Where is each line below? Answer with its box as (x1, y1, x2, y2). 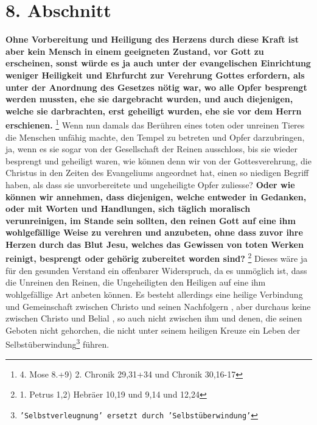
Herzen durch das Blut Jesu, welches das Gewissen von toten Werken (5, 237, 304, 250)
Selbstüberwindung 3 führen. (5, 336, 110, 350)
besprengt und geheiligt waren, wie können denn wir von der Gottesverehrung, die (5, 154, 312, 167)
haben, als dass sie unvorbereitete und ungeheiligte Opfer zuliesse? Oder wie (5, 178, 295, 191)
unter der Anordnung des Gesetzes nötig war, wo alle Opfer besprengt (5, 80, 307, 93)
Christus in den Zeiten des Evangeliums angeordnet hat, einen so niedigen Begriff (5, 166, 309, 179)
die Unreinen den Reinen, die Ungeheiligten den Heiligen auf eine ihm (5, 276, 266, 289)
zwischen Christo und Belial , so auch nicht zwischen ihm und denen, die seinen (5, 312, 302, 325)
